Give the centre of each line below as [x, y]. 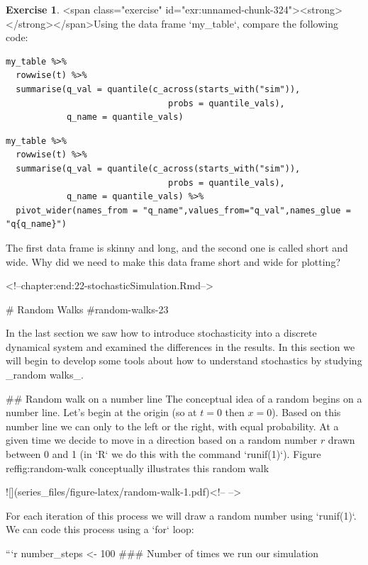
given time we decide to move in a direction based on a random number [162, 440]
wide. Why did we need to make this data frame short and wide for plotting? [173, 261]
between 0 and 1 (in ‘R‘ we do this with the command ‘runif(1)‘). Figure [163, 454]
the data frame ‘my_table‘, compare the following [230, 23]
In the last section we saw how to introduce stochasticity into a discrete [161, 333]
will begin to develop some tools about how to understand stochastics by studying [184, 360]
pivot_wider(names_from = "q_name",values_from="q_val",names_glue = [183, 210]
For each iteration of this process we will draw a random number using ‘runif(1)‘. [181, 515]
